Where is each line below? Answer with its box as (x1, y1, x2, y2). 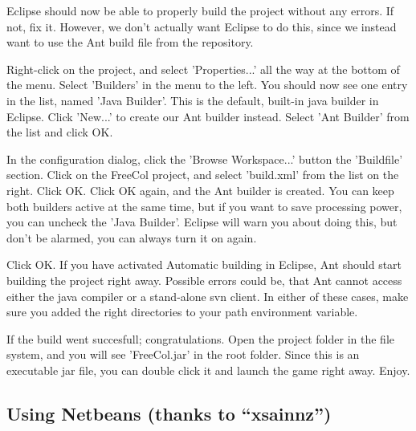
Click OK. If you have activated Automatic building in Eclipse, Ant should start (6, 256, 402, 273)
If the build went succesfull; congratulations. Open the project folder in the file (6, 330, 394, 347)
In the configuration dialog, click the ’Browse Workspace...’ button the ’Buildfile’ (6, 150, 403, 167)
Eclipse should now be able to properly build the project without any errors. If (6, 2, 394, 18)
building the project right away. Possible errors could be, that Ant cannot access (6, 271, 402, 288)
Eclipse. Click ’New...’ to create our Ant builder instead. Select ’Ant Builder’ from (6, 108, 410, 124)
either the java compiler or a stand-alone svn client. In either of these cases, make (6, 287, 409, 304)
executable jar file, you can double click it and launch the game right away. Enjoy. (6, 361, 410, 378)
